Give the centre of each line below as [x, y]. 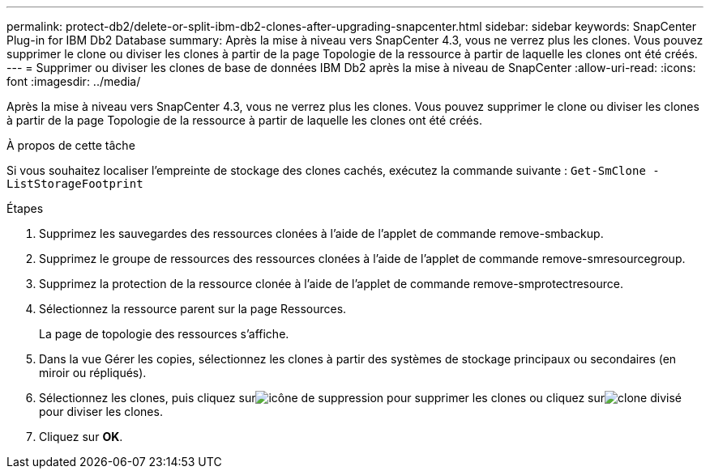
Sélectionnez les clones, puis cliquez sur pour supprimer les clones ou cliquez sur [322, 398]
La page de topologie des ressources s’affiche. [164, 334]
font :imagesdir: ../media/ [74, 81]
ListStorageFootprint [75, 184]
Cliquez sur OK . [81, 437]
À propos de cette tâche [71, 145]
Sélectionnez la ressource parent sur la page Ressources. [193, 309]
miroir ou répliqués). [93, 373]
